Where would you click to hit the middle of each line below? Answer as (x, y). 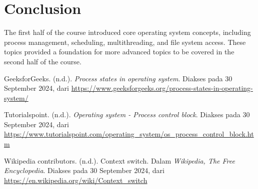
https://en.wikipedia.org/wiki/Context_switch (76, 180)
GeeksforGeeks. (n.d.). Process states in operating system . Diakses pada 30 (118, 78)
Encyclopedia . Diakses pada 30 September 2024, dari (84, 170)
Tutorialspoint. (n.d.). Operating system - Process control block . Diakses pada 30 (127, 114)
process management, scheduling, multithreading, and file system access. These (125, 42)
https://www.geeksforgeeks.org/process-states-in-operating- (162, 88)
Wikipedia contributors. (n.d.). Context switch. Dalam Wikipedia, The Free (119, 160)
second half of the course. (43, 61)
